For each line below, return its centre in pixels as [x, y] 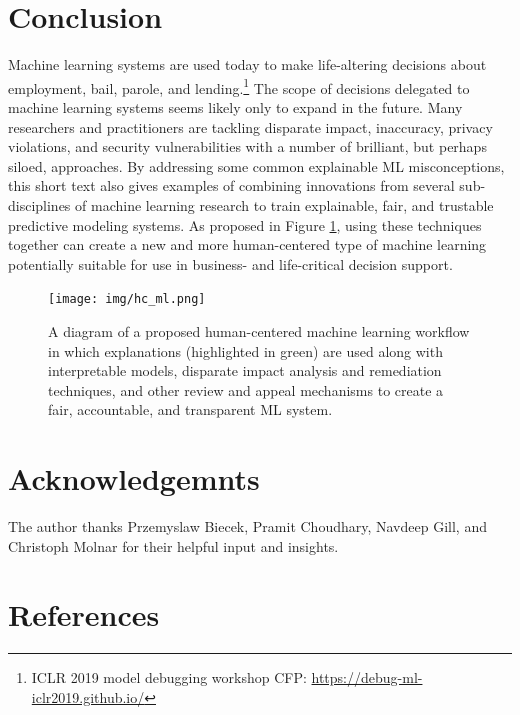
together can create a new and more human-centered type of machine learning [247, 244]
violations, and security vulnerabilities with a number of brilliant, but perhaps [247, 146]
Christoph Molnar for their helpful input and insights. [173, 545]
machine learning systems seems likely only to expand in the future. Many [235, 106]
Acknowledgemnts [134, 478]
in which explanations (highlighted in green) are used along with [245, 350]
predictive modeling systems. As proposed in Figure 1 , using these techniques [245, 224]
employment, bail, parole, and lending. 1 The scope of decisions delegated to [239, 86]
